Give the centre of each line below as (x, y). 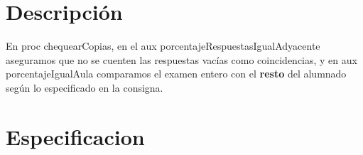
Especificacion (75, 136)
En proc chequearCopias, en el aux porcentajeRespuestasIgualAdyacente (163, 46)
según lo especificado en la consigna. (85, 87)
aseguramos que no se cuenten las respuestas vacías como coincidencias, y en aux (181, 59)
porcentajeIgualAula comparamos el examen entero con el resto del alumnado (176, 74)
